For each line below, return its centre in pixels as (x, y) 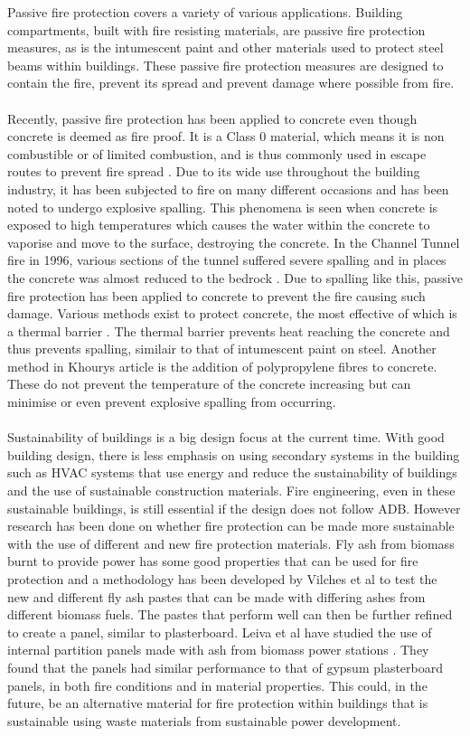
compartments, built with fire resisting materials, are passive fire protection (216, 29)
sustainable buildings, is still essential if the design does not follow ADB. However (234, 508)
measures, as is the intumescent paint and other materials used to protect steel (226, 47)
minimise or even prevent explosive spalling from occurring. (172, 402)
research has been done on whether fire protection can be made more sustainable (231, 526)
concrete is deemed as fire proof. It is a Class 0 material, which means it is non (226, 136)
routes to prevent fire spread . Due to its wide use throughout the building (214, 171)
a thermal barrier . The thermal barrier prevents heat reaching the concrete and (229, 330)
